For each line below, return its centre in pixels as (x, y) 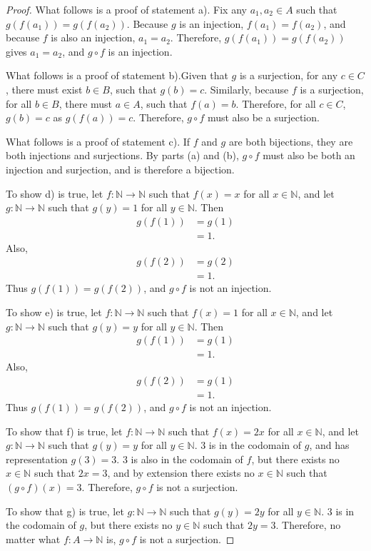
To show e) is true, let (54, 312)
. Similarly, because (247, 89)
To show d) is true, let (55, 193)
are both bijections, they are (291, 141)
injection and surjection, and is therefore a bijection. (120, 169)
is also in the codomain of (187, 459)
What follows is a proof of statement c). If (98, 141)
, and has (329, 445)
